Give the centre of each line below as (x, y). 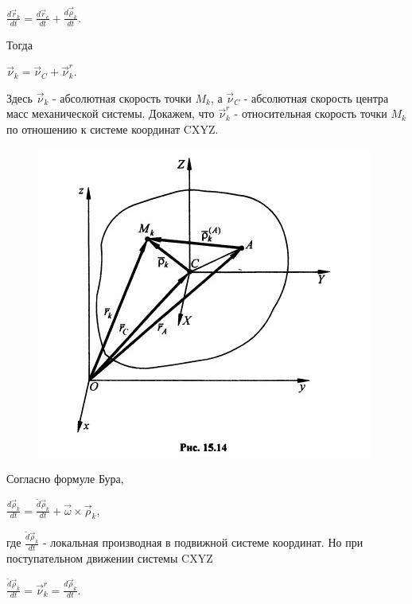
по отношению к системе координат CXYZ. (113, 129)
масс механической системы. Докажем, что (111, 113)
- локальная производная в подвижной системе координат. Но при (203, 542)
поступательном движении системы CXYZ (110, 558)
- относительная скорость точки (311, 113)
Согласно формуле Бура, (65, 479)
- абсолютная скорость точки (122, 97)
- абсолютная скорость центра (316, 97)
